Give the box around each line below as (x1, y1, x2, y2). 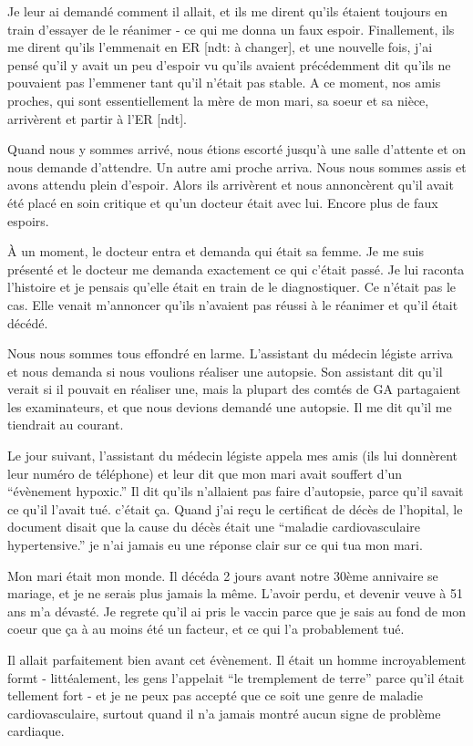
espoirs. (7, 211, 49, 230)
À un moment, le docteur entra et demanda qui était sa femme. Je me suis (7, 242, 424, 261)
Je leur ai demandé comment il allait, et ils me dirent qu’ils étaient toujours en (7, 2, 448, 20)
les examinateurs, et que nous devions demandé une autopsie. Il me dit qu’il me (7, 397, 452, 416)
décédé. (7, 313, 48, 332)
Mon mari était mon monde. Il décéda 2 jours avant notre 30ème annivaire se (7, 565, 438, 585)
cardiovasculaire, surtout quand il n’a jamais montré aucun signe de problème (7, 703, 441, 722)
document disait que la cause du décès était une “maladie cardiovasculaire (7, 517, 421, 536)
